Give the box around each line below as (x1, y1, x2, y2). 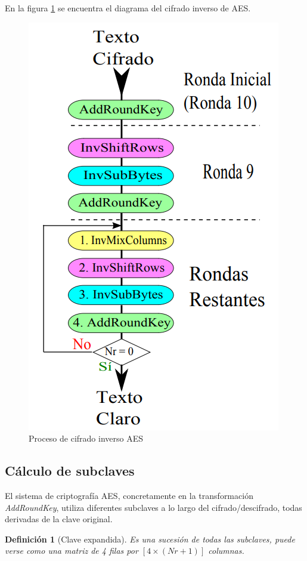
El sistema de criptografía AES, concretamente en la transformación (5, 489, 253, 501)
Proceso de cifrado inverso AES (29, 432, 143, 445)
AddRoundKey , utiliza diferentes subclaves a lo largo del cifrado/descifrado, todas (5, 501, 302, 513)
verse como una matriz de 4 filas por (5, 544, 138, 557)
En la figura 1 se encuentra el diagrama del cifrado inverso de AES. (5, 2, 251, 14)
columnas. (208, 544, 244, 557)
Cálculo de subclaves (5, 461, 135, 480)
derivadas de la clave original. (5, 513, 113, 525)
